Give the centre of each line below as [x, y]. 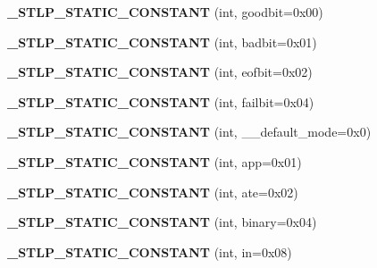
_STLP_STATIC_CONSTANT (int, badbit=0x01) [162, 42]
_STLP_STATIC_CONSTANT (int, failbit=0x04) [161, 101]
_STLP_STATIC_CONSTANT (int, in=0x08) [150, 251]
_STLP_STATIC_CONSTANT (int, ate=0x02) [153, 192]
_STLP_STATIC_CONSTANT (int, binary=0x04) [162, 222]
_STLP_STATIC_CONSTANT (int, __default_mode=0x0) [189, 132]
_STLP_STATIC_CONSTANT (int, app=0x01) [155, 161]
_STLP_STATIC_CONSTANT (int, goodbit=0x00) [165, 12]
